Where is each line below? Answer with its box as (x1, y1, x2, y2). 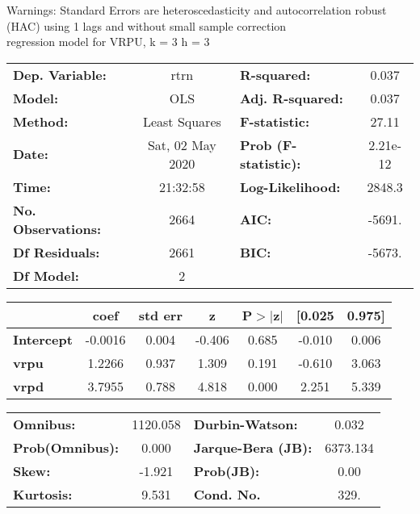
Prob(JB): (193, 461, 260, 480)
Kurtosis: (13, 484, 73, 504)
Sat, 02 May (147, 135, 216, 154)
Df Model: (13, 265, 79, 285)
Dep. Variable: (13, 65, 107, 84)
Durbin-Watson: (193, 414, 298, 433)
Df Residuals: (13, 242, 100, 261)
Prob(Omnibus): (13, 437, 120, 457)
